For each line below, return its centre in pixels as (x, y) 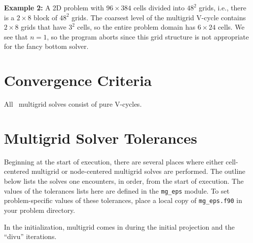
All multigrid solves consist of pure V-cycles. (73, 104)
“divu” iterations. (30, 236)
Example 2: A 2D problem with (54, 7)
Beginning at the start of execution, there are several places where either (114, 161)
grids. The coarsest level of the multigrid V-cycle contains (159, 17)
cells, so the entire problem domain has (136, 27)
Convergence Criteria (78, 80)
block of (45, 17)
